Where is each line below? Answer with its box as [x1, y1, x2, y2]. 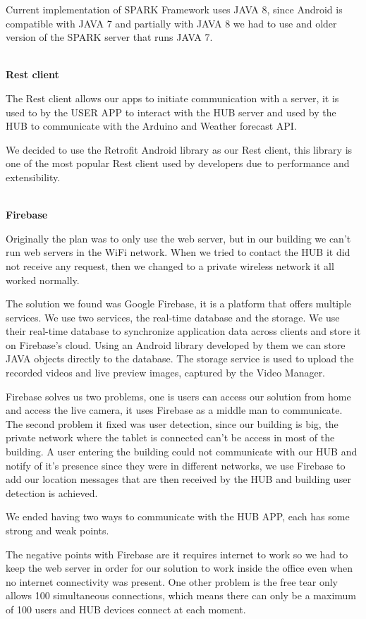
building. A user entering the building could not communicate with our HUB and [6, 444, 358, 459]
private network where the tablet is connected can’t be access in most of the [6, 430, 335, 445]
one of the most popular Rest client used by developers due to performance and [6, 156, 350, 171]
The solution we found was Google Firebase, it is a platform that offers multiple [6, 296, 351, 311]
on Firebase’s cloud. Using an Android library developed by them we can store [6, 337, 346, 352]
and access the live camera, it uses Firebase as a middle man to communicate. [6, 403, 343, 417]
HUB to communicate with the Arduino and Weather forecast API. [6, 118, 297, 133]
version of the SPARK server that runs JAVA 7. [6, 30, 213, 44]
